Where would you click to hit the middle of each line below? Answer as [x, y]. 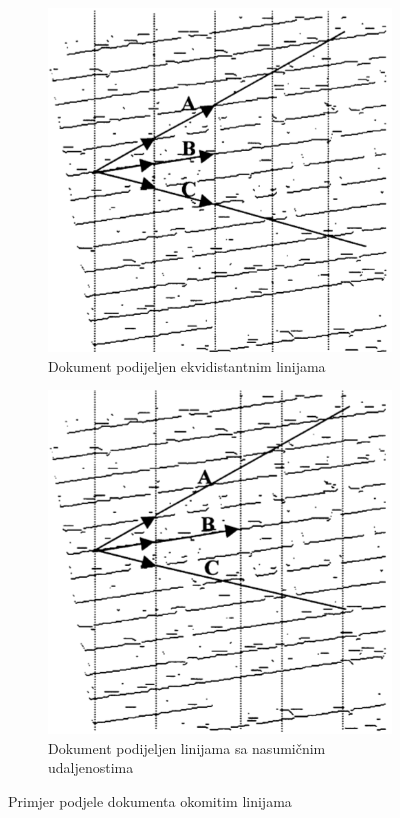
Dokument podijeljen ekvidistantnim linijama [187, 365]
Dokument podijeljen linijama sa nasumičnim [187, 747]
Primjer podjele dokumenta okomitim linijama [150, 800]
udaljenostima [91, 767]
